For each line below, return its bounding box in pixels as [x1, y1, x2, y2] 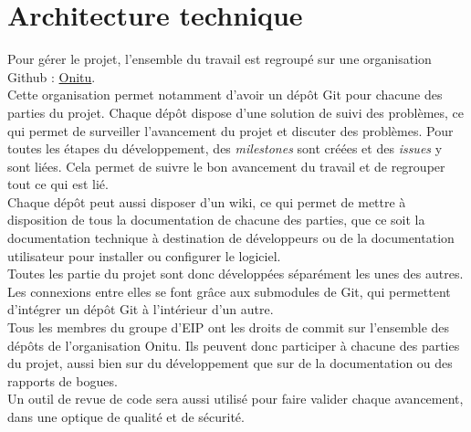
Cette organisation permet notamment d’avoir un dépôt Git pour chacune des [7, 85, 443, 104]
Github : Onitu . [7, 67, 96, 86]
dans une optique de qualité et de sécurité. [7, 407, 245, 426]
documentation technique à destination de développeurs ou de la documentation [7, 228, 455, 248]
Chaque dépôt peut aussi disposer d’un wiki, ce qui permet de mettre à [7, 192, 406, 211]
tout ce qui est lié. [7, 174, 109, 194]
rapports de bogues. [7, 371, 118, 390]
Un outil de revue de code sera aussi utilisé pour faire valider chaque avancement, [7, 389, 464, 408]
